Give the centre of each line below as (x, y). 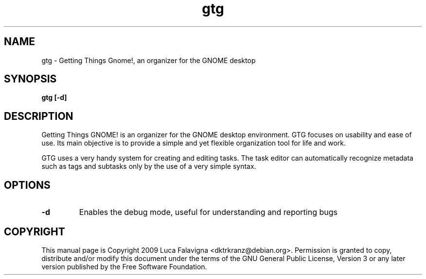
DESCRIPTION (39, 116)
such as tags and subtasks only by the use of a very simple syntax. (149, 166)
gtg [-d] (54, 98)
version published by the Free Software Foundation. (124, 266)
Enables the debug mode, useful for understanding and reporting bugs (208, 212)
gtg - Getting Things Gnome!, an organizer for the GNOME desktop (149, 60)
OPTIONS (27, 185)
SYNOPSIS (30, 79)
